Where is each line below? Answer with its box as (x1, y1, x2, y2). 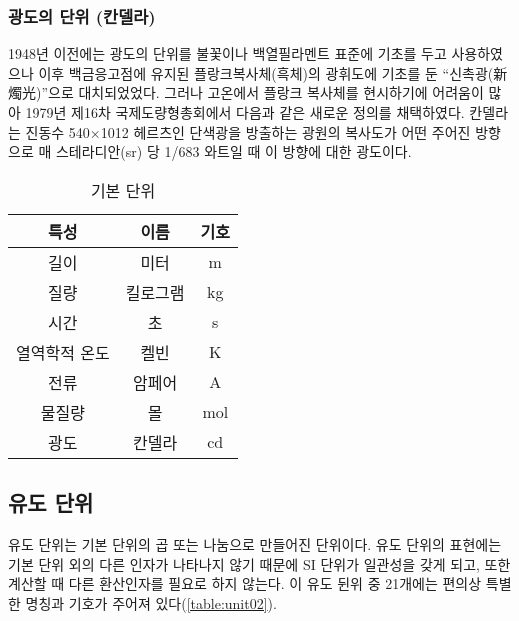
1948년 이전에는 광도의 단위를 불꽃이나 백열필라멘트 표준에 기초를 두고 (8, 43, 447, 64)
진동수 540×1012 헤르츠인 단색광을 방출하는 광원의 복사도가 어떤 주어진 (25, 121, 471, 142)
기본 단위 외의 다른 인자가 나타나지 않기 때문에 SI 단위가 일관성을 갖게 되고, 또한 (8, 553, 511, 574)
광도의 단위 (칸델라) (8, 3, 156, 28)
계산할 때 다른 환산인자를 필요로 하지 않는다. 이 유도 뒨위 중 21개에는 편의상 (8, 573, 482, 594)
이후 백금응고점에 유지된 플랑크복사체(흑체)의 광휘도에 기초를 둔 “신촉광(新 (38, 62, 508, 83)
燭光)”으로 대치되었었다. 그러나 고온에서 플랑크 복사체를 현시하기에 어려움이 (8, 82, 484, 103)
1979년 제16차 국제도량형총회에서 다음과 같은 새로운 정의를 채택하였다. (25, 102, 465, 122)
